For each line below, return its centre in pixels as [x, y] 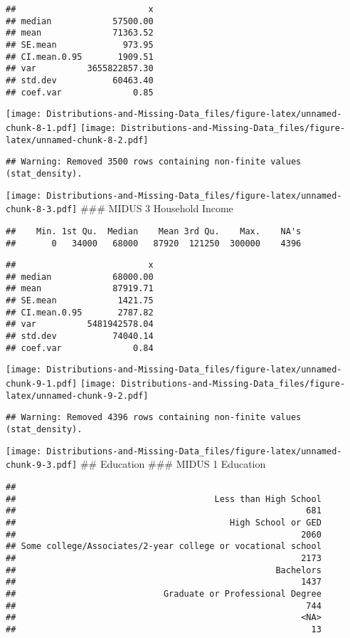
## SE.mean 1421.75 [80, 301]
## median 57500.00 [80, 21]
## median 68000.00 [80, 277]
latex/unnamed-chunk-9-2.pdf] [77, 396]
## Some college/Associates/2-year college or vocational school [164, 547]
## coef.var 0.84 [80, 348]
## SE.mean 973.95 [80, 45]
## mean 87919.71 [80, 289]
